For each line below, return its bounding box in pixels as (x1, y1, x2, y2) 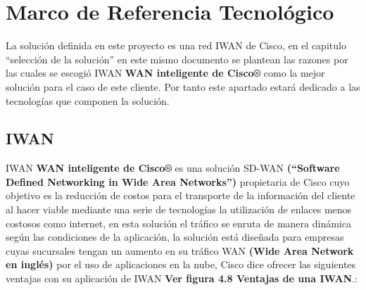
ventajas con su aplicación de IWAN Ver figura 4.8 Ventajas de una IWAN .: (6, 271, 358, 286)
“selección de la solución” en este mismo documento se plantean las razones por (6, 51, 348, 66)
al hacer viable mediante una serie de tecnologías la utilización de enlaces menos (6, 202, 352, 217)
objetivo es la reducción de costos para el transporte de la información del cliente (6, 188, 355, 203)
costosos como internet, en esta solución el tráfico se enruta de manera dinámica (6, 215, 351, 230)
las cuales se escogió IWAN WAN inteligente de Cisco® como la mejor (6, 65, 325, 80)
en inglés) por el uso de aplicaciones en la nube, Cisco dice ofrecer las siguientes (6, 257, 356, 272)
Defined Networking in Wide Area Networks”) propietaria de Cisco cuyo (6, 174, 350, 189)
